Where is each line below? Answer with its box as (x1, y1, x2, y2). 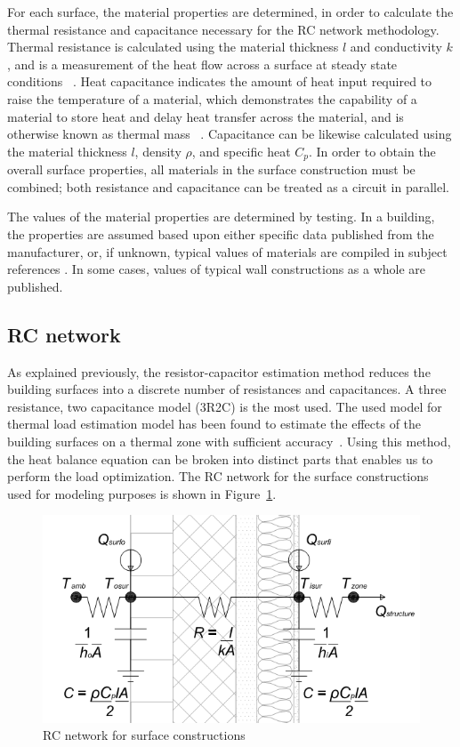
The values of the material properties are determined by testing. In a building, (7, 207, 435, 226)
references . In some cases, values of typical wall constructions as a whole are (7, 260, 426, 278)
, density (134, 141, 182, 160)
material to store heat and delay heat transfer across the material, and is (7, 107, 404, 125)
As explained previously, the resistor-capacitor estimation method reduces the (7, 362, 431, 381)
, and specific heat (191, 141, 291, 160)
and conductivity (350, 37, 442, 56)
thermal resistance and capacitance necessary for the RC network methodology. (7, 20, 440, 38)
